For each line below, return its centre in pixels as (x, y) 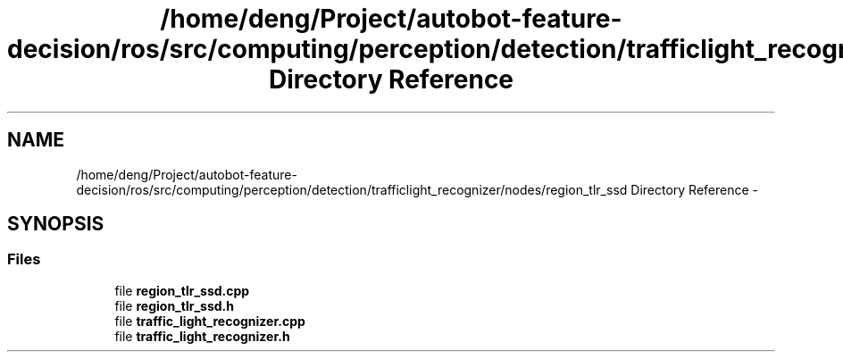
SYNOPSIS (56, 224)
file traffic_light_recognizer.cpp (210, 321)
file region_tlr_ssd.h (174, 305)
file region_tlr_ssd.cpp (182, 290)
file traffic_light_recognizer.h (202, 336)
